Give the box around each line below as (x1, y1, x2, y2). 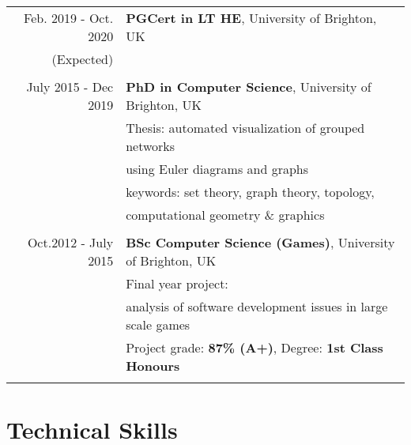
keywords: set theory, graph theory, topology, (126, 183, 375, 201)
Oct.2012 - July (27, 233, 114, 251)
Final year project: (126, 274, 228, 292)
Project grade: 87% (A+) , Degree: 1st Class (126, 338, 383, 356)
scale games (126, 315, 190, 334)
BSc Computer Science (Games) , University (126, 233, 395, 251)
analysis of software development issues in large (126, 297, 388, 315)
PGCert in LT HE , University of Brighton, (126, 9, 377, 27)
